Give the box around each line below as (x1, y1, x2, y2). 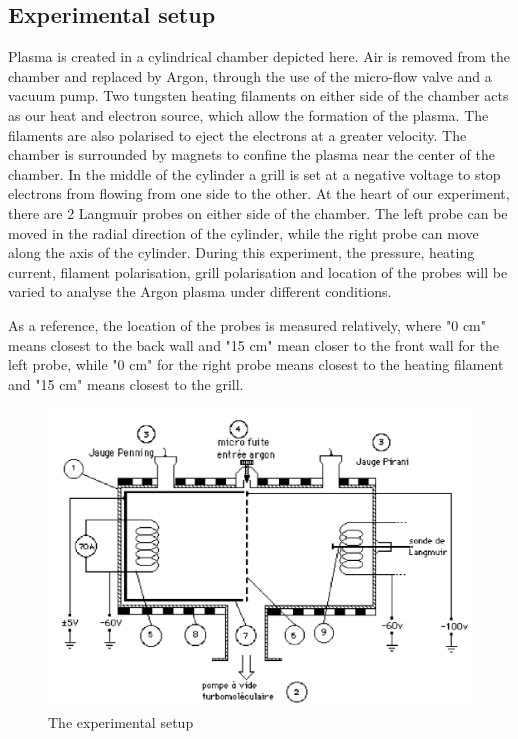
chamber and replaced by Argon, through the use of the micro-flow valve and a (8, 65, 492, 86)
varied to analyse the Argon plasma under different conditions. (8, 281, 392, 302)
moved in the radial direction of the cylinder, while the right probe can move (8, 222, 479, 243)
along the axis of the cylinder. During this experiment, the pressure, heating (8, 242, 475, 263)
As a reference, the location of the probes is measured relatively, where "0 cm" (8, 314, 487, 335)
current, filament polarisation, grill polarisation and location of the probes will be (8, 261, 508, 282)
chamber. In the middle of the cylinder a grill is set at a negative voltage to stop (8, 163, 501, 184)
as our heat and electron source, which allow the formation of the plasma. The (8, 104, 489, 125)
